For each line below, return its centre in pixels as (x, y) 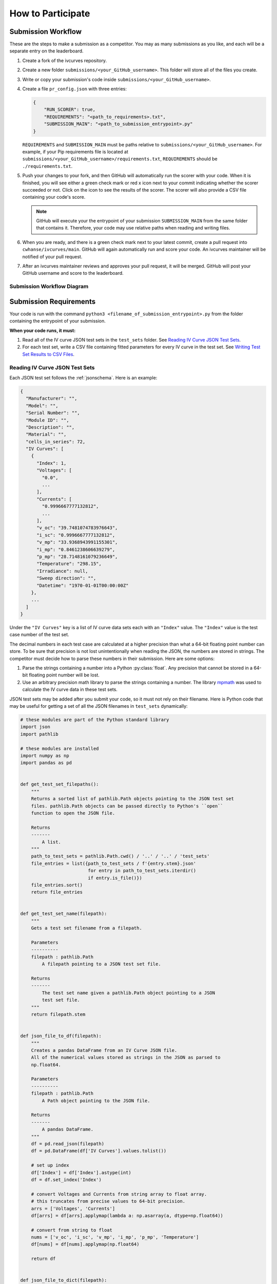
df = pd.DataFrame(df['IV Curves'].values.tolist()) (99, 1151)
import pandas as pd (46, 763)
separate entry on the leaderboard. (47, 51)
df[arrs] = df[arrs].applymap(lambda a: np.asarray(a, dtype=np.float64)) (127, 1215)
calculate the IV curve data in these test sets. (70, 690)
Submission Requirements (53, 301)
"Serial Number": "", (53, 413)
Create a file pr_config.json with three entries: (74, 89)
